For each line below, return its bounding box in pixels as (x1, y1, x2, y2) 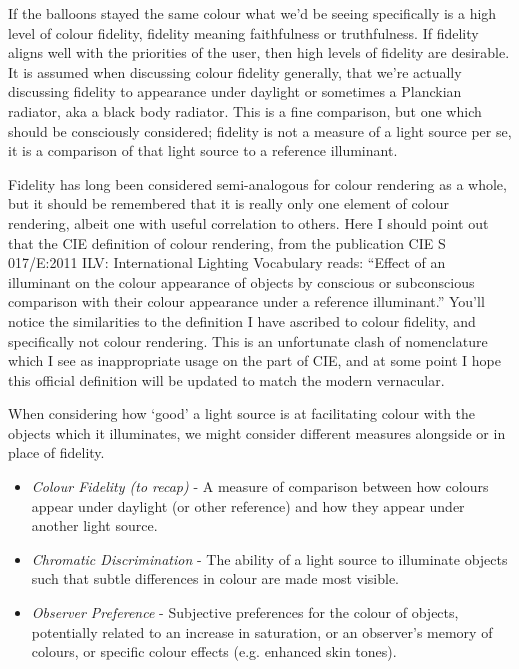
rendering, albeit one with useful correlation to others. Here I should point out (8, 212, 489, 233)
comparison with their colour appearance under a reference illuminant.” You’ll (8, 291, 485, 312)
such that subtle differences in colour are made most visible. (31, 568, 399, 589)
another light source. (31, 515, 158, 536)
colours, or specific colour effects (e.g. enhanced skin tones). (31, 641, 397, 662)
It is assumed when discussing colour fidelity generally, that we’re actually (8, 61, 462, 82)
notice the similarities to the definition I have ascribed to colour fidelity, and (8, 310, 476, 331)
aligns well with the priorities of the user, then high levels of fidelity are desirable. (8, 42, 510, 63)
